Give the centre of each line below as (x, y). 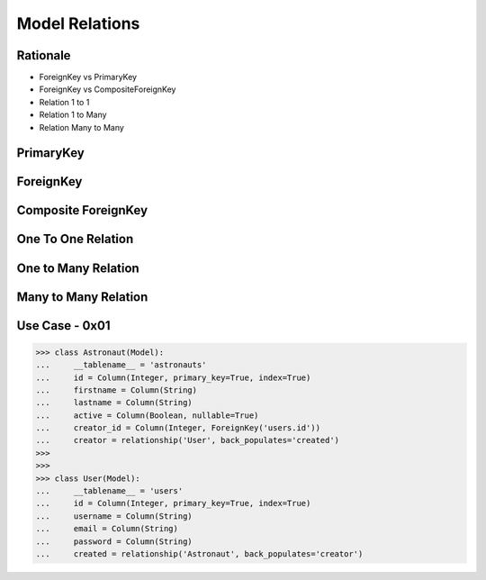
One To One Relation (75, 239)
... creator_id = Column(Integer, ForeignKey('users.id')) (178, 428)
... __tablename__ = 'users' (109, 491)
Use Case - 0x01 (63, 326)
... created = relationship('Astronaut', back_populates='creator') (199, 553)
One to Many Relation (78, 268)
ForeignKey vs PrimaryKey (88, 77)
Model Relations (78, 23)
